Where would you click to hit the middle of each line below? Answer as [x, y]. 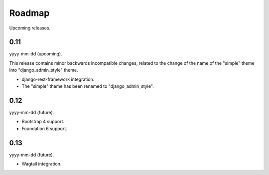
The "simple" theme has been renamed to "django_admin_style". [88, 86]
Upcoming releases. [30, 28]
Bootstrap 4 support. [43, 122]
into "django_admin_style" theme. [44, 70]
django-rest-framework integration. [58, 79]
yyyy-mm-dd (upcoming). [36, 54]
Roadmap [29, 13]
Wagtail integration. [42, 164]
